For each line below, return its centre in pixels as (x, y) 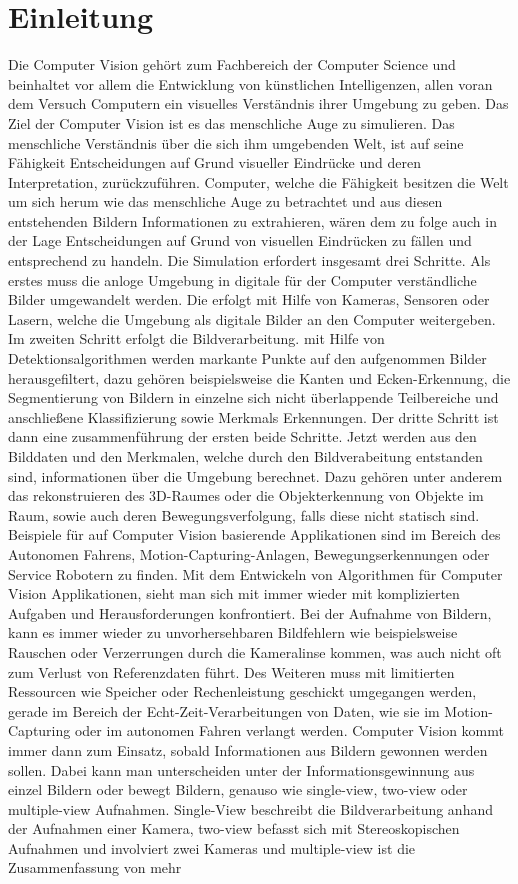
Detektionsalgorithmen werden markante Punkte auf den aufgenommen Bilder (247, 358)
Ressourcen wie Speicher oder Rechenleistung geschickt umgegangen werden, (242, 691)
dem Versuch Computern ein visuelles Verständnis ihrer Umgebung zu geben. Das (258, 103)
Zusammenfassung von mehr (95, 867)
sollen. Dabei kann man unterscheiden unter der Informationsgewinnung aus (241, 769)
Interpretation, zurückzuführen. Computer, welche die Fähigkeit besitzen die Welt (258, 181)
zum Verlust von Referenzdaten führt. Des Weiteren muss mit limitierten (231, 671)
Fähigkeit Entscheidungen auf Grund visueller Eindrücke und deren (214, 162)
